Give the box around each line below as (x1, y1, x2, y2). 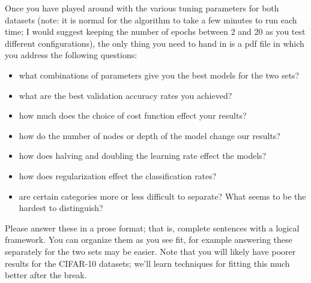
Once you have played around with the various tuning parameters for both (5, 2, 279, 14)
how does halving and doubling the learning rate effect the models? (19, 149, 267, 162)
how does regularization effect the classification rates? (19, 169, 217, 182)
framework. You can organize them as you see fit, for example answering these (5, 233, 292, 246)
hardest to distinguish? (19, 201, 103, 214)
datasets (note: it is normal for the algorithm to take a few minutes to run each (5, 13, 297, 26)
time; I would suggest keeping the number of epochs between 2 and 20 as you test (5, 25, 306, 38)
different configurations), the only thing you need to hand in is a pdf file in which (5, 37, 304, 49)
